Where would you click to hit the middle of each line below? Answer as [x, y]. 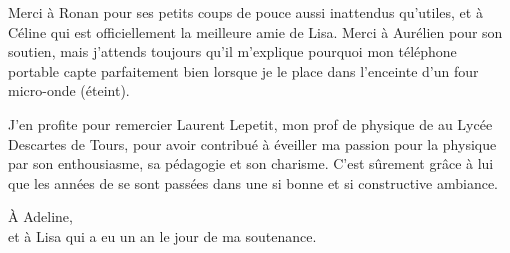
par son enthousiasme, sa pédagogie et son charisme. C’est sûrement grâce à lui [251, 163]
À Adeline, [40, 216]
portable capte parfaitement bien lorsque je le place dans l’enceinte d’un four [243, 70]
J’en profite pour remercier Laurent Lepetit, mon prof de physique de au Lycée [250, 123]
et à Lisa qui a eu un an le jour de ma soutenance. [162, 235]
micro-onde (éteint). [69, 90]
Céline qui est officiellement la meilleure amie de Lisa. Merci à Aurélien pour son [255, 31]
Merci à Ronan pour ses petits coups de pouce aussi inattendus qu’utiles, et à [245, 12]
